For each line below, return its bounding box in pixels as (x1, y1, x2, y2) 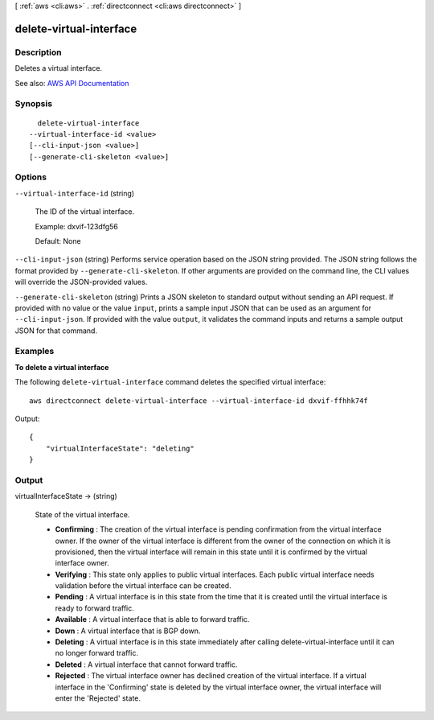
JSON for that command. (14, 326, 98, 335)
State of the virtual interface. (35, 509, 130, 519)
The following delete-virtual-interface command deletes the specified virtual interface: (14, 377, 326, 387)
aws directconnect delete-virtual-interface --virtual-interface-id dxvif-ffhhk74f (29, 396, 369, 405)
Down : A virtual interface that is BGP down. (55, 626, 201, 636)
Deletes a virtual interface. (14, 64, 103, 73)
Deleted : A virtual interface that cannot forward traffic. (55, 660, 238, 669)
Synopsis (14, 98, 52, 109)
